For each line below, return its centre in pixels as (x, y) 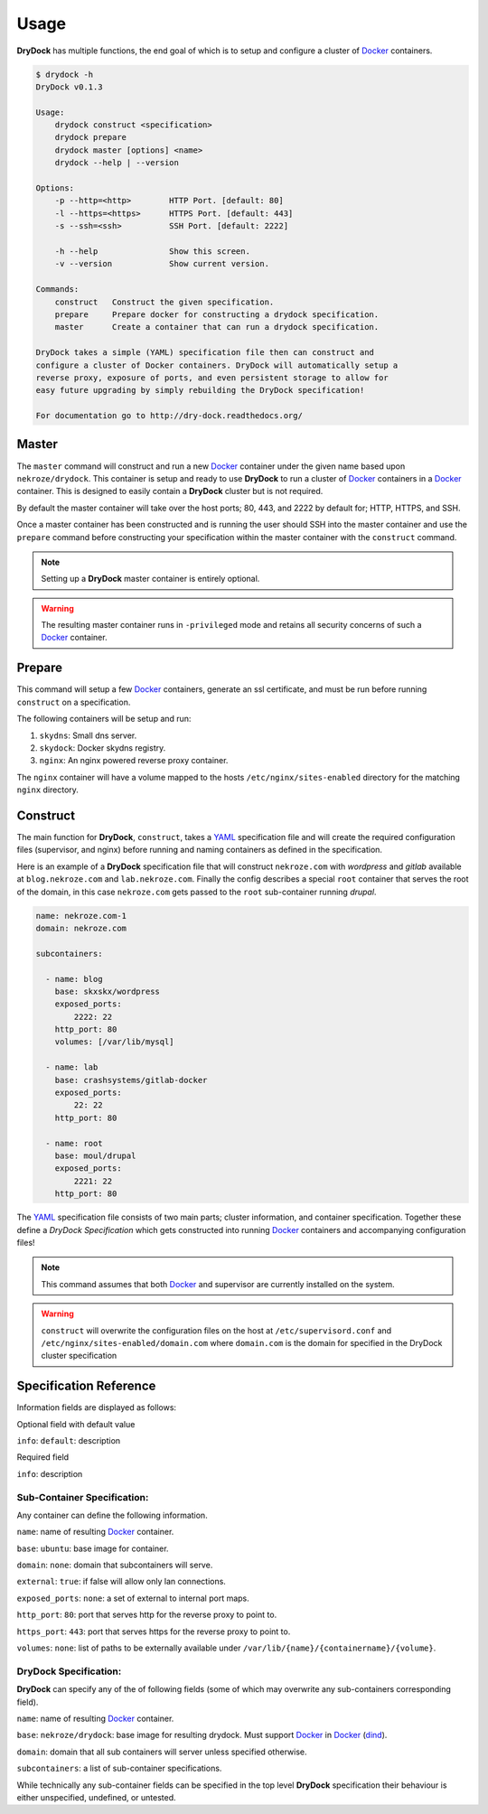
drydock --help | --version (117, 163)
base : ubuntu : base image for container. (93, 1548)
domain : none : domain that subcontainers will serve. (115, 1565)
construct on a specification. (74, 702)
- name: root (74, 1143)
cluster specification (79, 1356)
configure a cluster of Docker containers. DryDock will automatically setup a (217, 365)
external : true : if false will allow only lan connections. (121, 1582)
